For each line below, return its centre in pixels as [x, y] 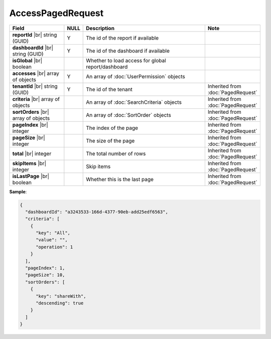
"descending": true [60, 303]
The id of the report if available [122, 38]
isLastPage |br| [31, 176]
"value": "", [52, 240]
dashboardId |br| [33, 48]
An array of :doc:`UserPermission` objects [135, 76]
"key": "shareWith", [61, 296]
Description [100, 28]
